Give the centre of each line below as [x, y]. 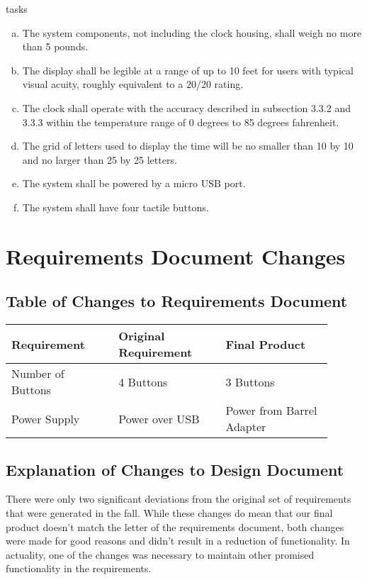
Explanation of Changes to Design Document [175, 469]
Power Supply [46, 418]
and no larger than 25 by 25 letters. [100, 159]
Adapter [246, 427]
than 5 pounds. [55, 46]
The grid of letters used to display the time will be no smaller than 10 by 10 [188, 146]
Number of [38, 374]
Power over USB [159, 418]
